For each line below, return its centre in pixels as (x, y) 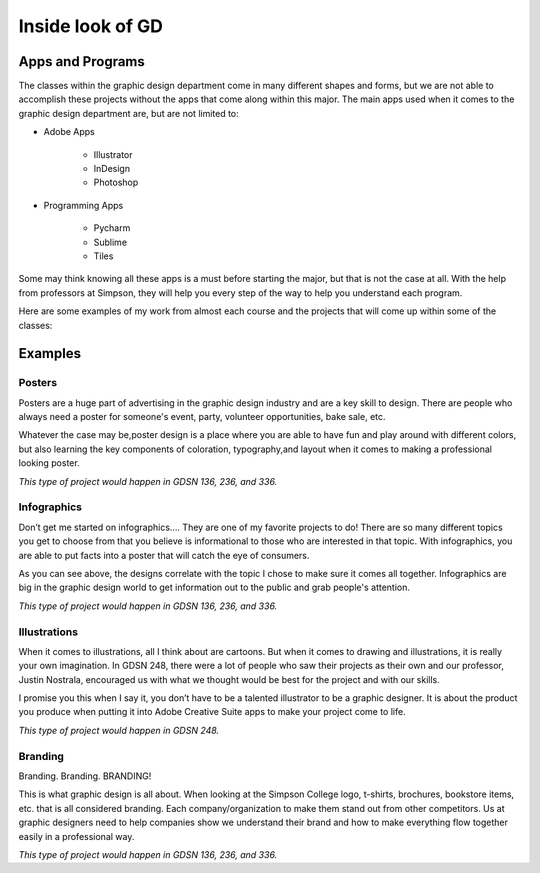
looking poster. (49, 463)
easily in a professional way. (76, 836)
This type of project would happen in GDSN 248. (119, 730)
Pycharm (112, 228)
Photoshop (116, 182)
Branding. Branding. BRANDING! (85, 776)
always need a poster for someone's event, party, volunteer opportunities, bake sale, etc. (202, 417)
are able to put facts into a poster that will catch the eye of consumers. (164, 555)
